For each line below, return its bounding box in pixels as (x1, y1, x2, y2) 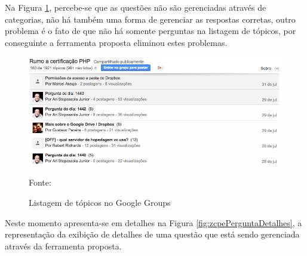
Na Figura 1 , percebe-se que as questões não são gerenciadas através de (5, 1, 266, 13)
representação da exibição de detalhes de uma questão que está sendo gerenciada (5, 228, 300, 240)
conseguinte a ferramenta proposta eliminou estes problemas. (5, 36, 228, 48)
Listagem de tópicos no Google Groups (29, 196, 171, 208)
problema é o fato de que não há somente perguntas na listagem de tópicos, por (5, 24, 296, 37)
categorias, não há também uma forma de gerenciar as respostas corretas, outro (5, 13, 296, 25)
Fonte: (29, 176, 51, 189)
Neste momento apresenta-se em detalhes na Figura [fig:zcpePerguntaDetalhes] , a (5, 216, 302, 229)
